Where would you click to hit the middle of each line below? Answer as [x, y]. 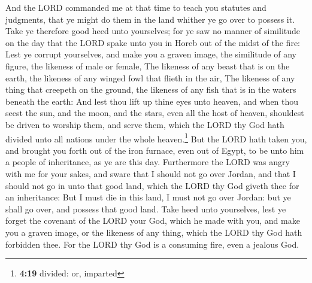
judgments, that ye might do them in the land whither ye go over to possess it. [150, 19]
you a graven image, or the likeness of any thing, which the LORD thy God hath [154, 232]
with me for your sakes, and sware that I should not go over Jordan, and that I [151, 173]
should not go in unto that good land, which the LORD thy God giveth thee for [152, 185]
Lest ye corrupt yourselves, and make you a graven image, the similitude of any [151, 54]
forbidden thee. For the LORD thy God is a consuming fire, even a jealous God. [152, 244]
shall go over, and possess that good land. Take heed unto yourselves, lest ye [146, 209]
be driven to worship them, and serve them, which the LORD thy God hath [145, 124]
